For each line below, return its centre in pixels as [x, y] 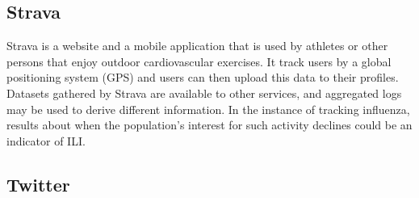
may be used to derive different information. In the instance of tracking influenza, [208, 109]
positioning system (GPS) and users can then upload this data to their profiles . [203, 77]
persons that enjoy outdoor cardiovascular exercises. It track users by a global [199, 61]
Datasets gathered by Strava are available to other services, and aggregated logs [204, 93]
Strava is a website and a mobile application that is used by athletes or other [197, 46]
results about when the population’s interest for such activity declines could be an [209, 125]
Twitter [38, 184]
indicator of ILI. [46, 140]
